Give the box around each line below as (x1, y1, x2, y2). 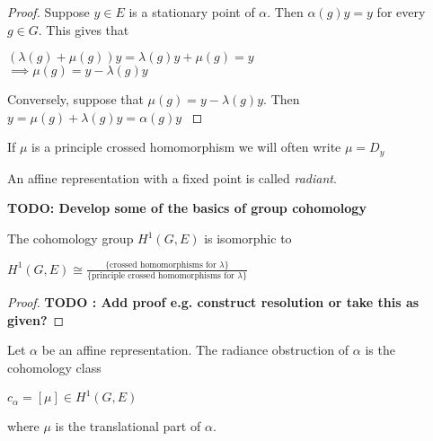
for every (376, 3, 426, 21)
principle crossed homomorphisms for (91, 271, 234, 281)
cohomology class (7, 358, 102, 377)
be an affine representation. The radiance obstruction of (41, 340, 349, 359)
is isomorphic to (204, 229, 292, 248)
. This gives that (38, 20, 129, 39)
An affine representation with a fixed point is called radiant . (7, 168, 337, 187)
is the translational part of (55, 417, 201, 436)
